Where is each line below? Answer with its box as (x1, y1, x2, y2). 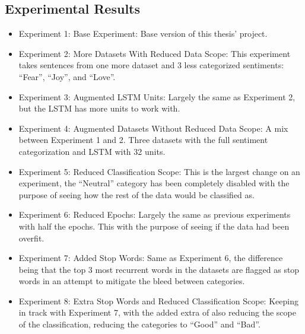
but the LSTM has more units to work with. (18, 102, 180, 114)
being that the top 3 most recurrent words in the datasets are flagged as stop (18, 263, 300, 275)
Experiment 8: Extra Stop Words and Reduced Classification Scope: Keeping (18, 294, 298, 307)
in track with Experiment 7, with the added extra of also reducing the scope (18, 306, 296, 319)
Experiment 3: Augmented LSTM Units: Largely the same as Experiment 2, (18, 90, 296, 103)
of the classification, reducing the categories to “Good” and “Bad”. (18, 318, 260, 330)
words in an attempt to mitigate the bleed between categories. (18, 275, 245, 287)
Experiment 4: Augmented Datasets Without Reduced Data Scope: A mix (18, 122, 288, 134)
